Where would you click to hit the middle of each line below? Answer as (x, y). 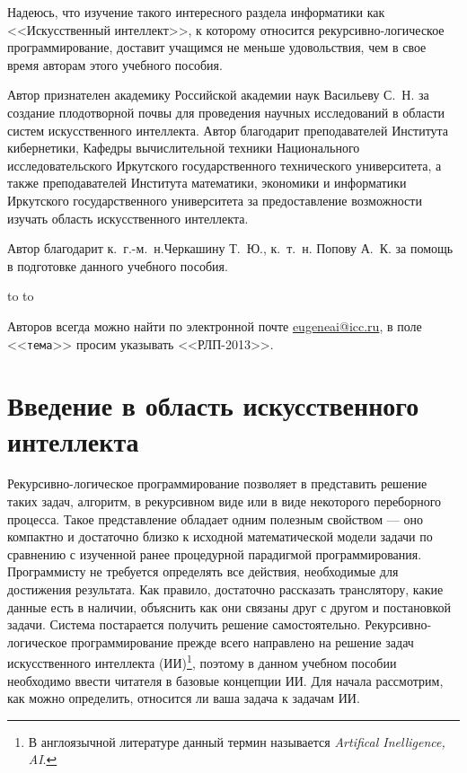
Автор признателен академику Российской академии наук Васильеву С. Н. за (218, 95)
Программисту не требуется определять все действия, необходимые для (203, 571)
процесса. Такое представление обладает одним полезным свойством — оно (215, 518)
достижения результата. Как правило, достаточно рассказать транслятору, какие (225, 589)
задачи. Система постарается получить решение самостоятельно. (184, 624)
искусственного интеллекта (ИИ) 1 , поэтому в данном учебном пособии (202, 662)
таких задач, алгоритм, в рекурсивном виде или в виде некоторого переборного (225, 501)
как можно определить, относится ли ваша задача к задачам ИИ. (184, 698)
